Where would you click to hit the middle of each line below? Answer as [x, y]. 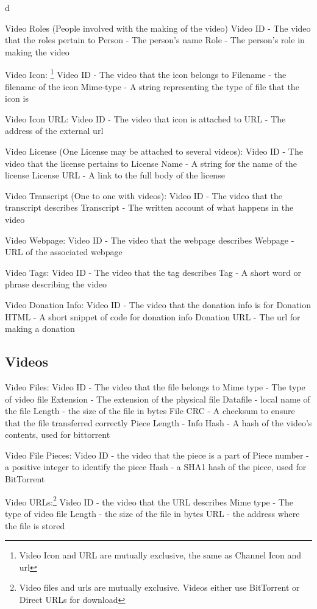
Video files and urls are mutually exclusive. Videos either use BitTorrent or [159, 587]
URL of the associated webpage [64, 252]
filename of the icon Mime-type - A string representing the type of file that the [152, 86]
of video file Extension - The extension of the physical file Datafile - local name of [158, 399]
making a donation [40, 329]
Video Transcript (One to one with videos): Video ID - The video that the [144, 195]
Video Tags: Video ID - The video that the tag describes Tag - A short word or [153, 272]
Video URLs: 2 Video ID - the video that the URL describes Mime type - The [149, 501]
